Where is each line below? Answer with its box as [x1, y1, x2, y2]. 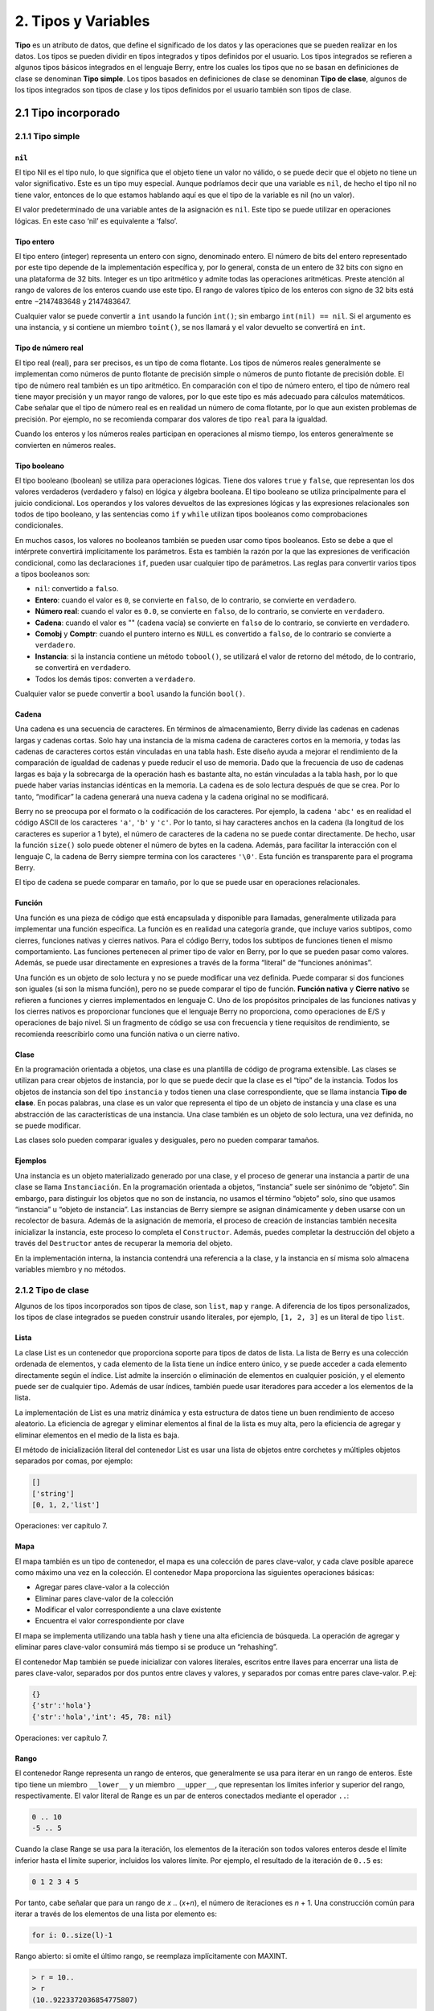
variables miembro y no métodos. [14, 1264, 126, 1274]
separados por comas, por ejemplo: [14, 1456, 133, 1466]
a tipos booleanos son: [14, 570, 91, 579]
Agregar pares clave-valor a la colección [35, 1582, 170, 1592]
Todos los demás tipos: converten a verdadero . [35, 674, 196, 684]
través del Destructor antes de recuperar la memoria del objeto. [14, 1239, 233, 1248]
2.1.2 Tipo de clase [14, 1284, 89, 1295]
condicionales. [14, 520, 63, 530]
